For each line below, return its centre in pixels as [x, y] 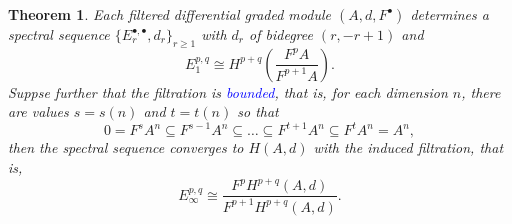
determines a [449, 14]
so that [258, 111]
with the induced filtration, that [408, 147]
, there [481, 91]
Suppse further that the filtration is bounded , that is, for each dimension [228, 91]
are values [38, 111]
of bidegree [281, 34]
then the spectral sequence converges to [126, 147]
